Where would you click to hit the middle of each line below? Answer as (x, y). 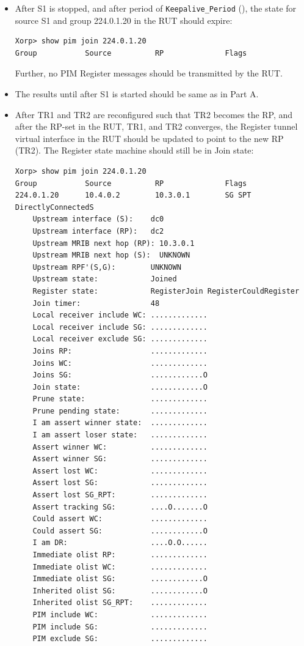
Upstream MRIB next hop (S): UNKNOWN (111, 255)
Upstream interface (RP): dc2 (98, 231)
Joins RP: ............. (120, 351)
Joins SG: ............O (120, 375)
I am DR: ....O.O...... (120, 543)
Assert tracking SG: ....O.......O (120, 507)
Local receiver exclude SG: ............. (120, 339)
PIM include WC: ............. (120, 614)
